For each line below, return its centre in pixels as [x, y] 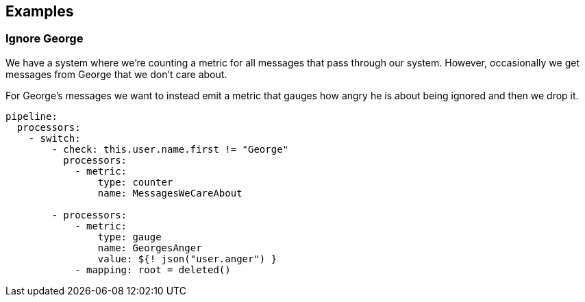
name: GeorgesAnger [150, 248]
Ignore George [45, 39]
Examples [40, 11]
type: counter [135, 182]
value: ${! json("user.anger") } [187, 259]
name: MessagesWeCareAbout [170, 193]
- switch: [54, 138]
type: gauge [129, 237]
